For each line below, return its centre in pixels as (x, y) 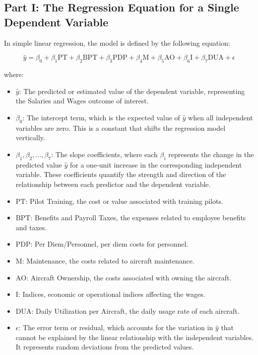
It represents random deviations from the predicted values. (105, 347)
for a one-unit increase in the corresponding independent (156, 164)
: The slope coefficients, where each (104, 154)
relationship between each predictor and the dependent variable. (113, 184)
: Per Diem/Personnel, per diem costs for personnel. (109, 244)
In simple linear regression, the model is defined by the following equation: (117, 43)
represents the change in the (211, 154)
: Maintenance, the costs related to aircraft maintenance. (108, 260)
